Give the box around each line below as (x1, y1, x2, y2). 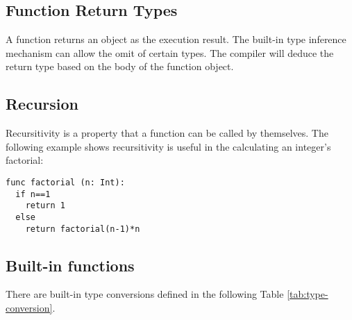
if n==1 (15, 189, 51, 199)
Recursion (6, 93, 79, 115)
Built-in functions (6, 254, 135, 276)
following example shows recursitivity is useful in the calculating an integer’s (6, 139, 331, 153)
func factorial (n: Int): (6, 177, 125, 187)
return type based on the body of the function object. (6, 59, 234, 74)
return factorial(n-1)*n (25, 224, 140, 234)
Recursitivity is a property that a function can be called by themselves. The (6, 126, 328, 140)
